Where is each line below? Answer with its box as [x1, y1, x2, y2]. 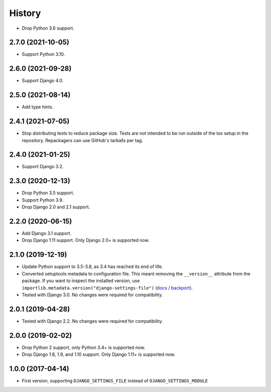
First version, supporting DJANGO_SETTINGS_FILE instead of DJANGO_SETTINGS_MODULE [22, 378, 208, 384]
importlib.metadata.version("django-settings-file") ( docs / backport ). [22, 285, 193, 291]
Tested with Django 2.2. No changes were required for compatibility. [22, 318, 163, 324]
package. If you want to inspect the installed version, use [22, 278, 140, 284]
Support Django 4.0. [22, 78, 64, 84]
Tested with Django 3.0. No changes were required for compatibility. [22, 292, 163, 298]
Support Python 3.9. [22, 197, 64, 203]
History [9, 8, 41, 19]
